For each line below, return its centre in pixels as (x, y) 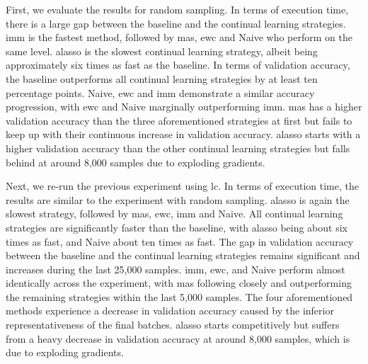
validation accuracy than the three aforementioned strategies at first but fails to (179, 120)
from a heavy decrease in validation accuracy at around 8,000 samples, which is (178, 338)
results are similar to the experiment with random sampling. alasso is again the (178, 199)
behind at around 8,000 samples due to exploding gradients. (136, 162)
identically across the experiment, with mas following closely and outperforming (179, 283)
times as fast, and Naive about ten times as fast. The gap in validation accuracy (180, 241)
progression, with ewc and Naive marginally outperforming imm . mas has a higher (184, 107)
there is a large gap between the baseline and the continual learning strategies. (176, 23)
